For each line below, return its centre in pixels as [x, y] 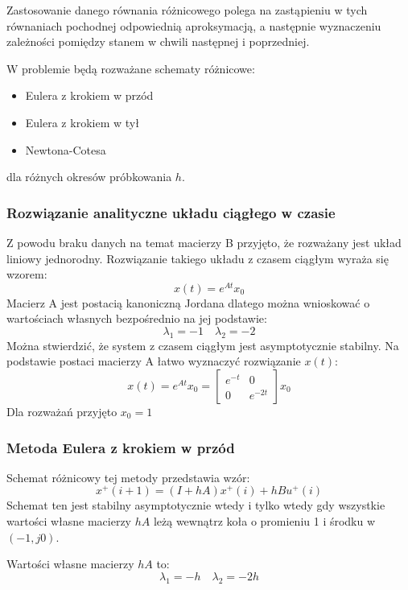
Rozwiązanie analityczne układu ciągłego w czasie [171, 212]
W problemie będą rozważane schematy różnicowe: [131, 68]
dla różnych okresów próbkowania [89, 177]
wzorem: [27, 274]
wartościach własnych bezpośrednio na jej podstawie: [137, 318]
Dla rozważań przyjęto [62, 411]
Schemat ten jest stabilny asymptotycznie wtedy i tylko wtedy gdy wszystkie [196, 505]
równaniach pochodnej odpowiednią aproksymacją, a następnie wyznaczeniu [194, 25]
